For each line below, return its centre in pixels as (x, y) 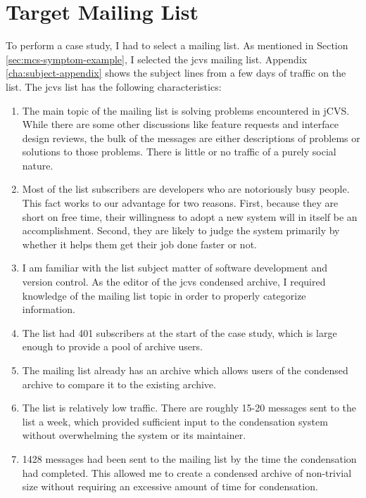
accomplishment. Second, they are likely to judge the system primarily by (181, 230)
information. (49, 309)
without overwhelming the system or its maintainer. (134, 435)
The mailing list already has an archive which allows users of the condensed (185, 370)
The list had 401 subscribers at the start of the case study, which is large (179, 332)
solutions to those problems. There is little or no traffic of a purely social (179, 152)
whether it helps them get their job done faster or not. (139, 244)
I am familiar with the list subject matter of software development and (175, 268)
